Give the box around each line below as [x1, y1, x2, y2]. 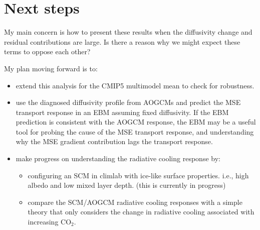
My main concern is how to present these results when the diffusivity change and [4, 27, 252, 37]
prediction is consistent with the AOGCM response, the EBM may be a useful [16, 117, 256, 127]
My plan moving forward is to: [4, 63, 98, 73]
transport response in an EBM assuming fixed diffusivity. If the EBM [16, 106, 229, 117]
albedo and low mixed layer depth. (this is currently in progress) [28, 180, 226, 190]
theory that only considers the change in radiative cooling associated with [28, 206, 254, 217]
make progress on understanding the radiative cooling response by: [16, 153, 220, 164]
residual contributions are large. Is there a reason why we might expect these [4, 36, 240, 47]
